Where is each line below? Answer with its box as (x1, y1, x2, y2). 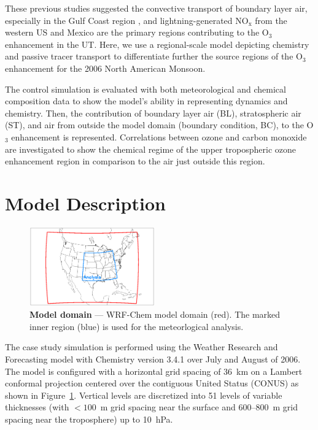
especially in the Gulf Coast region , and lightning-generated (5, 13, 233, 26)
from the (255, 13, 287, 26)
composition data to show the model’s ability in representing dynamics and (5, 94, 288, 107)
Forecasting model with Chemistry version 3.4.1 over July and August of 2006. (5, 353, 301, 365)
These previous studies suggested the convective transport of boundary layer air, (5, 2, 308, 14)
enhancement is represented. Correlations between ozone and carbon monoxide (11, 130, 307, 143)
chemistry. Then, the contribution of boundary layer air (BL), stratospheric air (5, 106, 301, 119)
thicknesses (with (5, 401, 69, 413)
